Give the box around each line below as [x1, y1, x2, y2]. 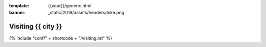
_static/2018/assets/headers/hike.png [48, 10, 125, 16]
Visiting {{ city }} [9, 23, 63, 31]
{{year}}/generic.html [48, 3, 92, 8]
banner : [9, 10, 26, 16]
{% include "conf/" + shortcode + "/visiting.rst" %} [9, 35, 113, 41]
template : [9, 3, 30, 8]
